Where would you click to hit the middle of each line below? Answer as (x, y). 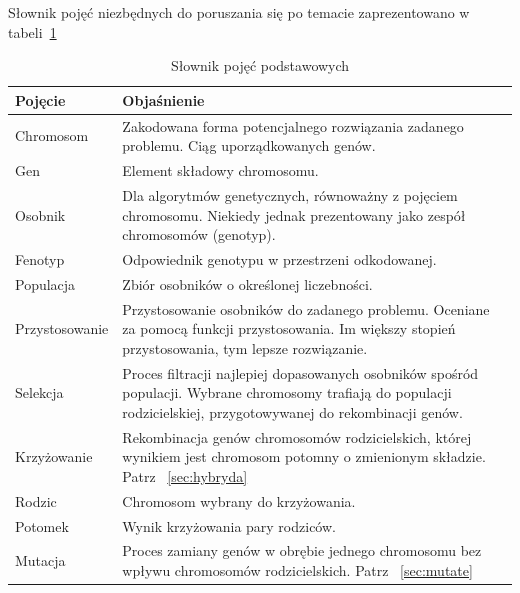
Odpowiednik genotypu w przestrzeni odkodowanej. (279, 258)
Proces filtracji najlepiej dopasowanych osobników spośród (300, 372)
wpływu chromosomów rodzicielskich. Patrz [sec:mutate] (297, 570)
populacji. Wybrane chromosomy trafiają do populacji (287, 392)
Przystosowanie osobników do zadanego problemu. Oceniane (306, 308)
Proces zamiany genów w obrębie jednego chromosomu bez (302, 550)
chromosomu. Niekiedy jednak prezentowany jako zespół (294, 214)
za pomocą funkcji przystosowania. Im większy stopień (289, 328)
